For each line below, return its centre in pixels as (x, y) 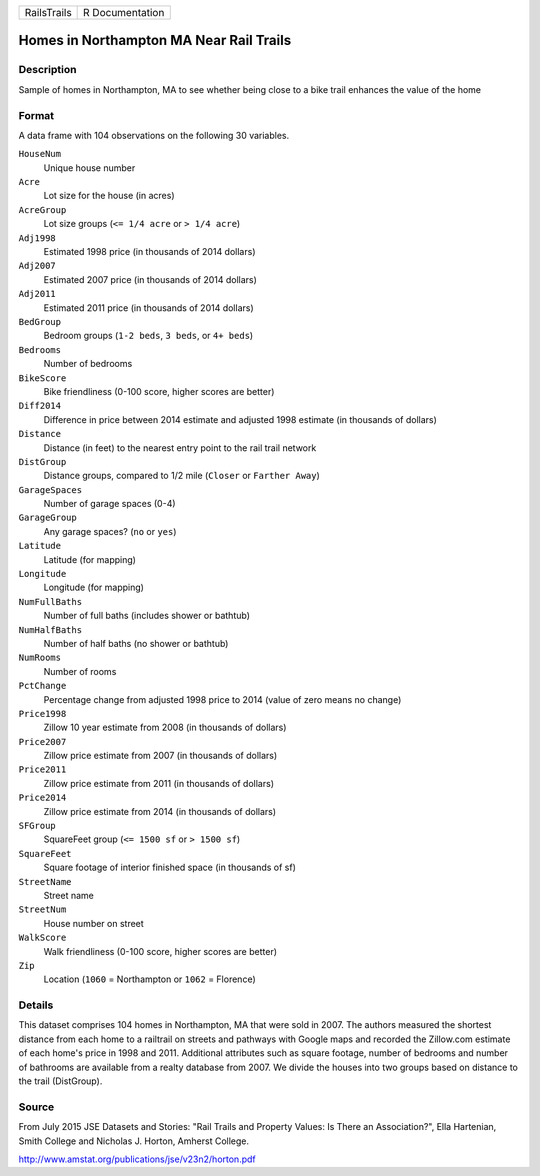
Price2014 (42, 798)
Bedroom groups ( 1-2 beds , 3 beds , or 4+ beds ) (148, 336)
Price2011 (42, 769)
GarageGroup (47, 518)
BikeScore (42, 378)
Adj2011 (37, 294)
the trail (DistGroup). (60, 1081)
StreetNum (42, 909)
